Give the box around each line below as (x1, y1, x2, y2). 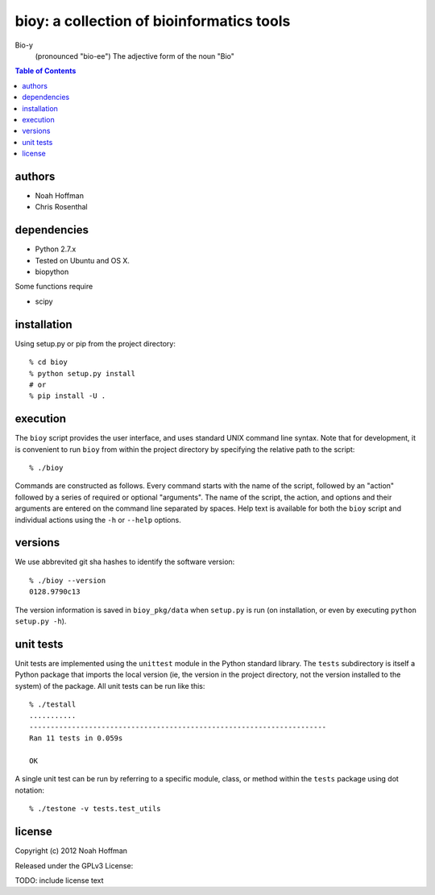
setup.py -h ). (14, 616, 67, 626)
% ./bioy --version (29, 576, 106, 585)
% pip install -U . (29, 392, 106, 400)
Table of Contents (14, 66, 77, 76)
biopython (35, 267, 69, 277)
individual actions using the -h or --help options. (14, 515, 181, 524)
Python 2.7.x (35, 244, 77, 254)
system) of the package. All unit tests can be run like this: (14, 681, 205, 690)
